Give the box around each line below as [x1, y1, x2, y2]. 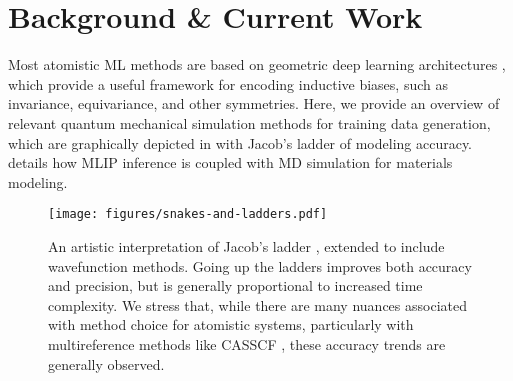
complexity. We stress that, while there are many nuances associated [48, 294, 467, 315]
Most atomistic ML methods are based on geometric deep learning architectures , [8, 54, 506, 75]
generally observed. [48, 353, 165, 374]
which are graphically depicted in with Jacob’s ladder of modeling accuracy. [8, 132, 473, 153]
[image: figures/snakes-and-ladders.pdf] [48, 207, 328, 222]
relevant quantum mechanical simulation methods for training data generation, [8, 112, 491, 133]
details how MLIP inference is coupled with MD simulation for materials [8, 152, 453, 173]
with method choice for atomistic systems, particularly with [48, 314, 414, 335]
